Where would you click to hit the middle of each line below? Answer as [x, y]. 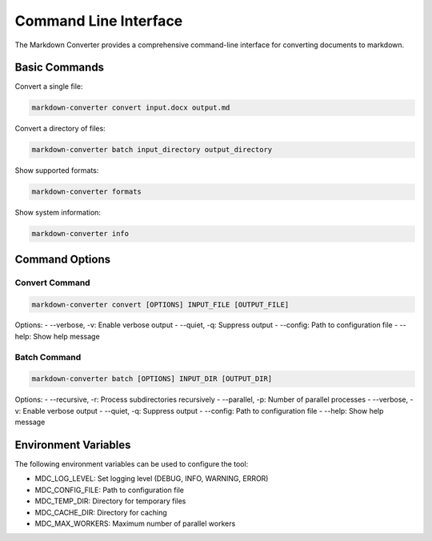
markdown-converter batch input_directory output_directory [152, 150]
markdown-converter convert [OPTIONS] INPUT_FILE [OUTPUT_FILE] [160, 305]
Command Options [63, 259]
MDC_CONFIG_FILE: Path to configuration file [109, 490]
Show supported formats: [57, 170]
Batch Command [48, 357]
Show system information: [58, 213]
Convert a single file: [49, 86]
